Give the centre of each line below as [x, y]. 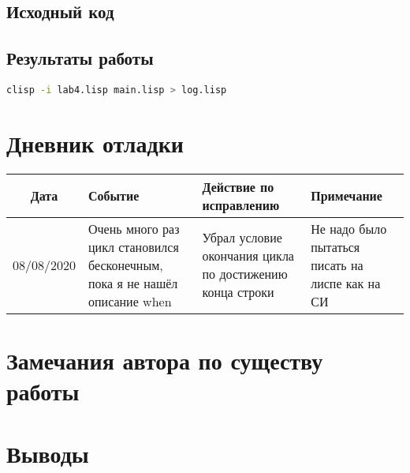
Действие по [238, 186]
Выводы [48, 453]
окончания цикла [248, 256]
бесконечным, [126, 265]
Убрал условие [242, 238]
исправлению [241, 205]
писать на [337, 265]
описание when [130, 301]
